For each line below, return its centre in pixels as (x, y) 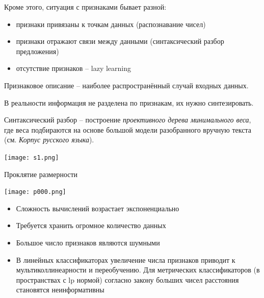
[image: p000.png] (35, 192)
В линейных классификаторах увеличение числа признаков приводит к (126, 259)
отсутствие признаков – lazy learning (73, 68)
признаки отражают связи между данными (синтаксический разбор (120, 41)
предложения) (37, 51)
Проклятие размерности (41, 174)
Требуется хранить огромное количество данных (91, 225)
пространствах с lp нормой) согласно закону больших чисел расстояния (127, 279)
